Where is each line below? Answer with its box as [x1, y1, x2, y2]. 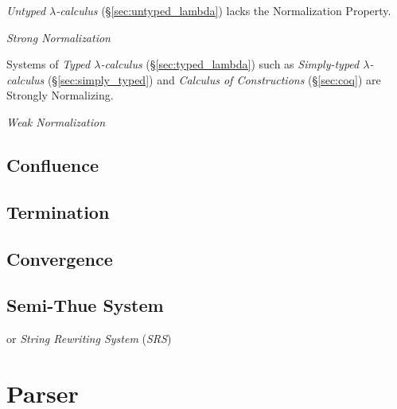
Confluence [6, 152, 99, 177]
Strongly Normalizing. [6, 87, 114, 103]
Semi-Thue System [6, 293, 164, 317]
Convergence [6, 246, 113, 271]
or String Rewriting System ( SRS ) [6, 330, 172, 347]
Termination [6, 199, 110, 224]
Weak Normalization [6, 113, 106, 130]
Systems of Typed [6, 56, 91, 72]
